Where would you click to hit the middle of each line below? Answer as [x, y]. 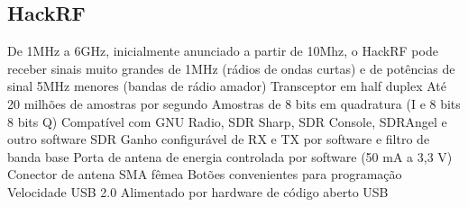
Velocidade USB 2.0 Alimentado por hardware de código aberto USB [198, 191]
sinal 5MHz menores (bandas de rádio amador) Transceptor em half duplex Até [227, 86]
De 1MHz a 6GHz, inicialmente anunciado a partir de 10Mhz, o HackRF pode [223, 51]
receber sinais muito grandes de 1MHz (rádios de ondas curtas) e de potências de [231, 68]
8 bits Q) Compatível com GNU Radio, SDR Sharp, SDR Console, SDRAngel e [227, 121]
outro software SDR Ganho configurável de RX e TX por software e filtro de [219, 139]
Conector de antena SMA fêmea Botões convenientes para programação [205, 174]
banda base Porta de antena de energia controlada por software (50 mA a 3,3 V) [230, 156]
